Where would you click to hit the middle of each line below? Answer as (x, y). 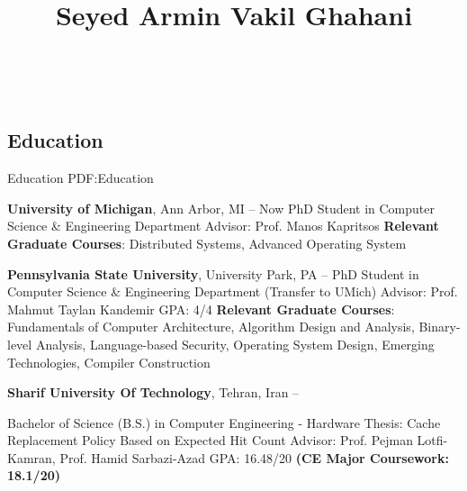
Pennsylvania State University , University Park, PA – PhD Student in (213, 273)
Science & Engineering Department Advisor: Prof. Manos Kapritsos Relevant (223, 226)
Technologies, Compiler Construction (109, 362)
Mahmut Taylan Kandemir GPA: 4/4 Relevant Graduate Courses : (201, 309)
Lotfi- (432, 440)
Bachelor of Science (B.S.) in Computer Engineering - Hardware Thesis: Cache (224, 422)
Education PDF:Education (81, 178)
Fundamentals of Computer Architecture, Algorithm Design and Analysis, (211, 327)
